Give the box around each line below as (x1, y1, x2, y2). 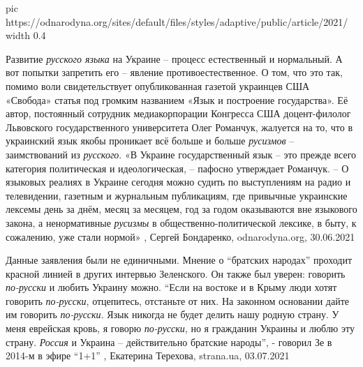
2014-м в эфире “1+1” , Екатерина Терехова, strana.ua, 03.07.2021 (6, 348, 290, 363)
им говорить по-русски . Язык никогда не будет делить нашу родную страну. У (6, 307, 339, 322)
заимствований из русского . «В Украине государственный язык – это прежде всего (6, 147, 357, 161)
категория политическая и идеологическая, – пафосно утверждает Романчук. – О (6, 160, 349, 175)
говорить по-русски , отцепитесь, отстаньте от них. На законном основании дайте (6, 293, 349, 308)
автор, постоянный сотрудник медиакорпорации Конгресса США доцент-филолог (6, 106, 351, 121)
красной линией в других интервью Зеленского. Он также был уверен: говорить (6, 266, 346, 280)
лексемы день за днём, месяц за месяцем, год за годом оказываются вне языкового (6, 202, 357, 216)
